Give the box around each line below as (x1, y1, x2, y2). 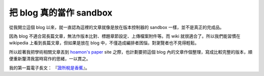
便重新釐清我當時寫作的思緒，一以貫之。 (9, 56, 90, 62)
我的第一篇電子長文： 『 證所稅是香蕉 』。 (9, 65, 90, 71)
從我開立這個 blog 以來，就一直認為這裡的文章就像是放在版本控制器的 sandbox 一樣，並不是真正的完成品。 (9, 24, 224, 30)
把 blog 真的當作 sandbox (9, 7, 112, 18)
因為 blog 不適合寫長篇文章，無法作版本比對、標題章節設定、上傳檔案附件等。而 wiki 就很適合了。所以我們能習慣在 (9, 33, 241, 39)
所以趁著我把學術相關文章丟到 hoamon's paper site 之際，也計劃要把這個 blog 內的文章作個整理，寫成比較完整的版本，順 (9, 49, 253, 55)
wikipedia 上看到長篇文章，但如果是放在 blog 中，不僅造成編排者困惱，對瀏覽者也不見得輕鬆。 (9, 40, 199, 46)
